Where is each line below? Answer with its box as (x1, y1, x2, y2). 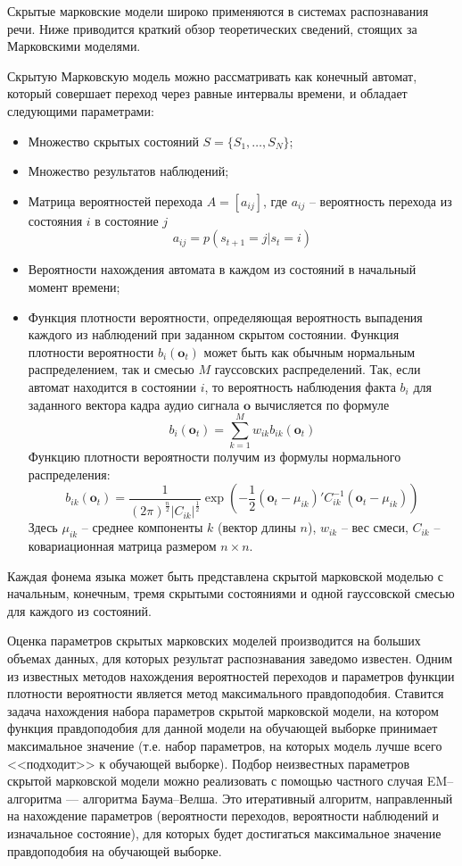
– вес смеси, (341, 518, 408, 537)
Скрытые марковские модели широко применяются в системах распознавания (7, 2, 429, 20)
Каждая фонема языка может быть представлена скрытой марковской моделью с (7, 566, 443, 585)
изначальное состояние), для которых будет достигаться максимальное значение (7, 823, 441, 842)
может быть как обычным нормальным (203, 342, 416, 361)
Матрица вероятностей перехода (28, 191, 202, 210)
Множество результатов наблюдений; (28, 162, 229, 180)
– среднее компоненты (81, 518, 203, 537)
